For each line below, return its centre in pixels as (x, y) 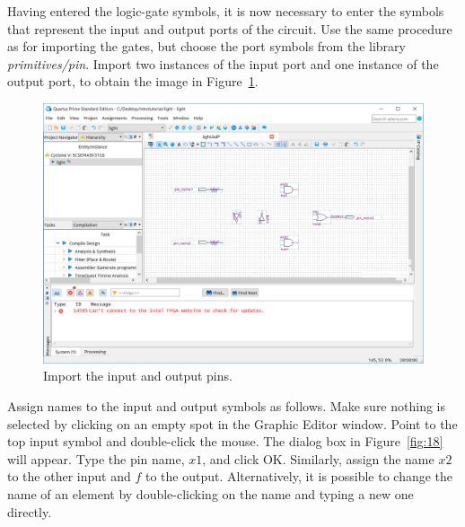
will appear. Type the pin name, (96, 458)
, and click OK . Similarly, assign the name (318, 458)
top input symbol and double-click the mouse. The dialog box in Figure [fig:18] (225, 441)
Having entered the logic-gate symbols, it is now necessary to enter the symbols (226, 11)
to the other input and (69, 476)
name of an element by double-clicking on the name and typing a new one (211, 493)
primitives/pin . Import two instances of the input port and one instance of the (223, 63)
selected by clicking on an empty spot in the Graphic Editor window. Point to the (232, 423)
